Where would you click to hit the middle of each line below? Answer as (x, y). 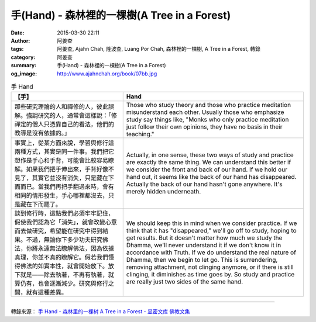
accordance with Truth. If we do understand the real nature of (211, 252)
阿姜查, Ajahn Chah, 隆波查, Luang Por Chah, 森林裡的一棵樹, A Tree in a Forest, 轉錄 (159, 49)
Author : (20, 40)
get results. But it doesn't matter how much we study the (204, 238)
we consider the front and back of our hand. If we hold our (207, 169)
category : (23, 57)
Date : (18, 33)
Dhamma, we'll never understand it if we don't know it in (204, 245)
